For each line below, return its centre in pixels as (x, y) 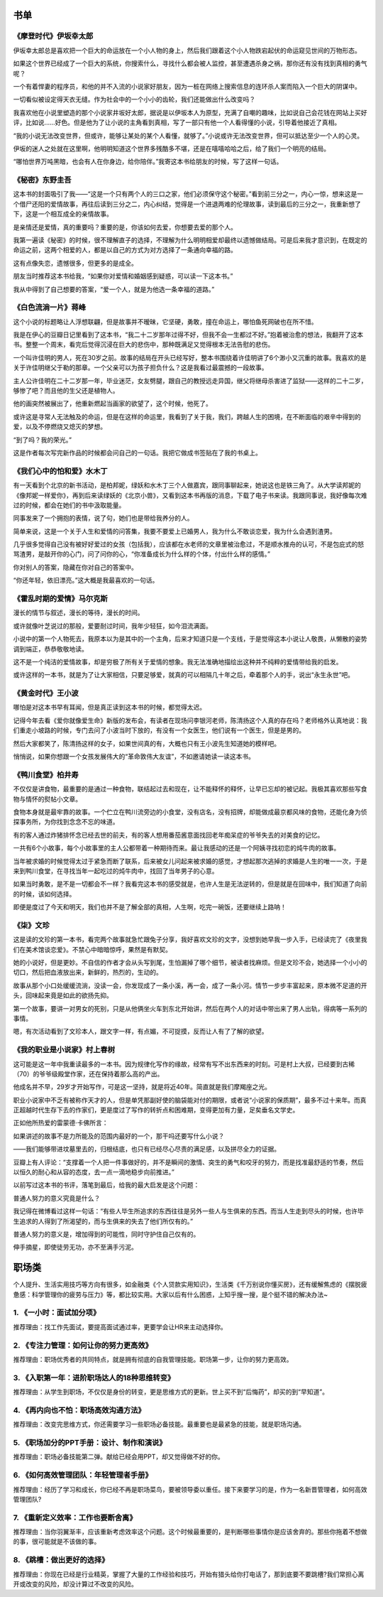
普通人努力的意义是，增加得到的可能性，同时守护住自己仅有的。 (106, 1234)
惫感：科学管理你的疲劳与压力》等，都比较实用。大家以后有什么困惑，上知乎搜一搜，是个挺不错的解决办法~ (171, 1294)
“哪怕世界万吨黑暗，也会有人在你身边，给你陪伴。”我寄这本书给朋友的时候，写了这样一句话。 (148, 162)
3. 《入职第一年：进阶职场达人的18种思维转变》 (94, 1377)
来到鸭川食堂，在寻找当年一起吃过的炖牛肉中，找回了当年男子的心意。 (116, 871)
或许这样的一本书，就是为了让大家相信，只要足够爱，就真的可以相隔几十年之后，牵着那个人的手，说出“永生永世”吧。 (184, 675)
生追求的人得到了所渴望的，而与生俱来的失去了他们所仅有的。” (103, 1221)
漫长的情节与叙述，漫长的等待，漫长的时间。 (78, 613)
